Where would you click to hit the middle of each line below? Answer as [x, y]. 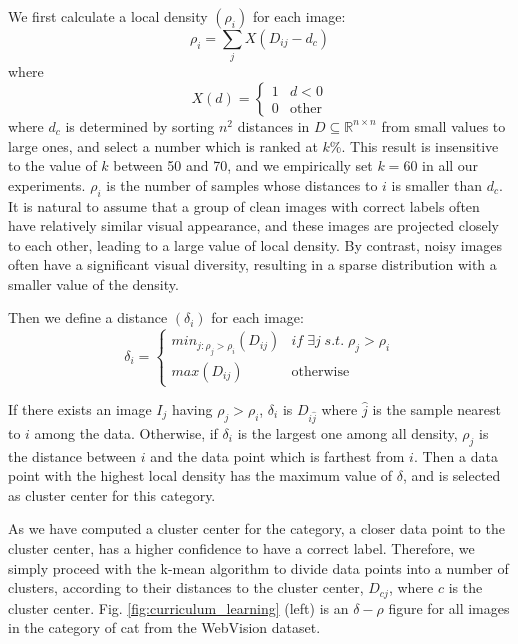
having [192, 409]
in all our [450, 165]
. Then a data [455, 455]
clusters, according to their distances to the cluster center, [186, 587]
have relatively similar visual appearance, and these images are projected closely [253, 225]
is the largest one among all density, [347, 432]
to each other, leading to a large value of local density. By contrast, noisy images [255, 244]
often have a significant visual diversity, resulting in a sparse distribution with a [252, 264]
